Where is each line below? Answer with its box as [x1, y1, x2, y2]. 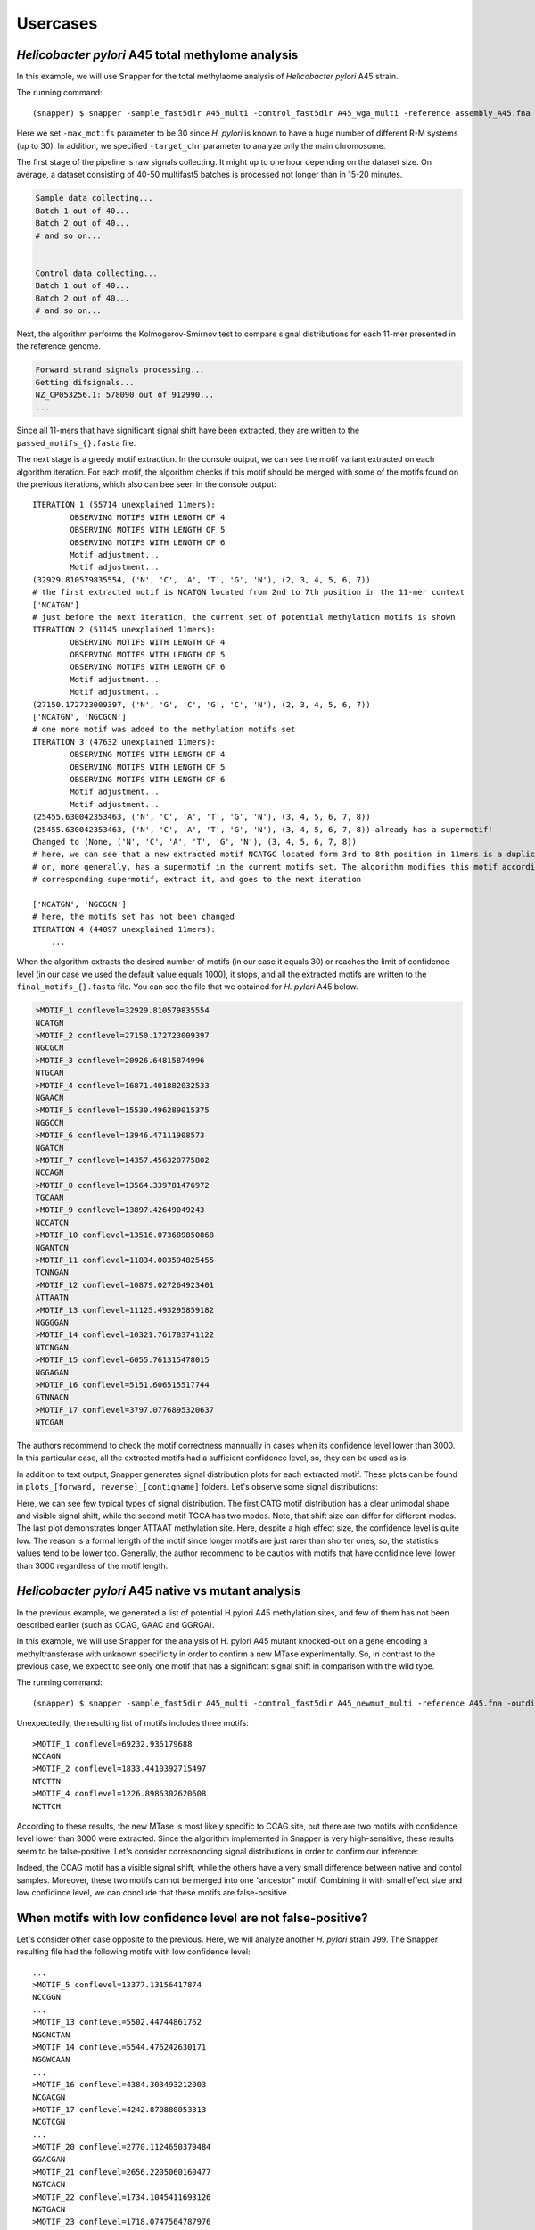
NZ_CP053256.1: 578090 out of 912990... [35, 390, 214, 401]
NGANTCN [35, 1243, 69, 1252]
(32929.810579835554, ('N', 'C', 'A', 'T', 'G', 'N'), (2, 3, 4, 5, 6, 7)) [32, 574, 371, 584]
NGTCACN [32, 2179, 66, 2190]
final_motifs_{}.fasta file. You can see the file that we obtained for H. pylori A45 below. [16, 981, 358, 992]
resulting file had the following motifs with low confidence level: [16, 1946, 251, 1957]
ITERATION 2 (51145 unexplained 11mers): [32, 624, 216, 635]
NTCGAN [35, 1417, 64, 1427]
